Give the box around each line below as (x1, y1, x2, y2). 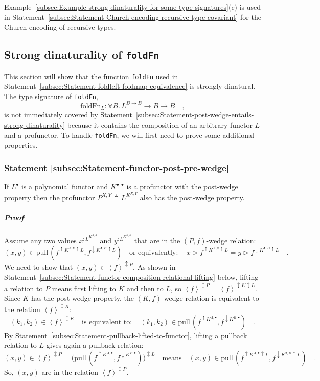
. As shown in (133, 261, 176, 272)
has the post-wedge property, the (31, 293, 134, 303)
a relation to (4, 282, 43, 293)
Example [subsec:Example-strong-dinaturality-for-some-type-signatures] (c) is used (4, 2, 261, 12)
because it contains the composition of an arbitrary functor (67, 120, 253, 130)
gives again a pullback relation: (46, 340, 144, 350)
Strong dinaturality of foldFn (4, 46, 159, 62)
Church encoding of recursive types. (4, 21, 116, 32)
